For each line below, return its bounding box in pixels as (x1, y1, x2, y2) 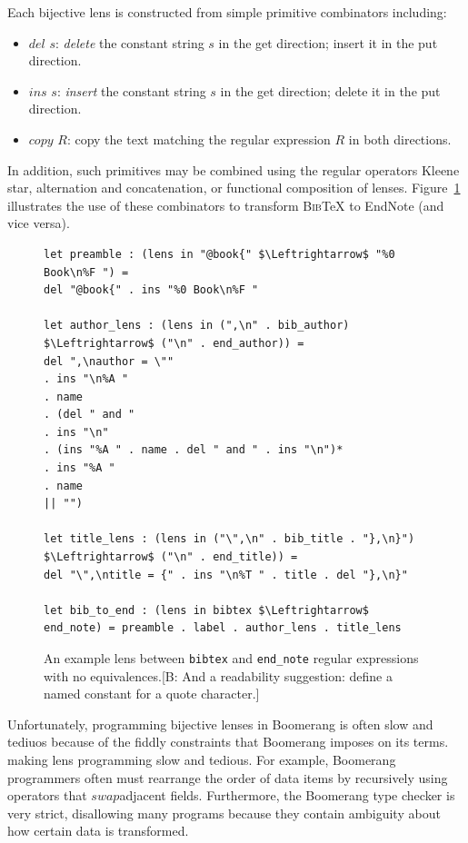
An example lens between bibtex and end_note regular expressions (44, 649, 419, 667)
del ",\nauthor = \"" (44, 354, 174, 368)
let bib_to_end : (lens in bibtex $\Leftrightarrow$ (44, 603, 369, 617)
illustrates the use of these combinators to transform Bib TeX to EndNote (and (7, 195, 444, 214)
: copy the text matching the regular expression (66, 129, 331, 148)
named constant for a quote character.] (44, 684, 260, 703)
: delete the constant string (55, 33, 204, 52)
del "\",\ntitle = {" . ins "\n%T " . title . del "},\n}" (44, 568, 408, 581)
